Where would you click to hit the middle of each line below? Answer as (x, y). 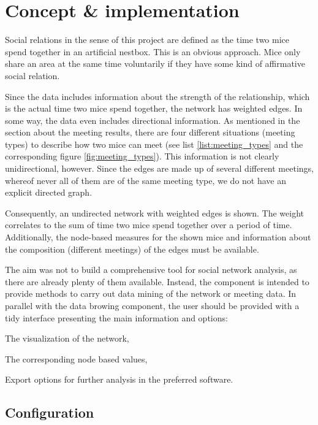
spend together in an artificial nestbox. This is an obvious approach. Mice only (153, 51)
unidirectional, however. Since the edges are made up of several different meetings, (159, 168)
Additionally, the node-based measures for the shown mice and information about (158, 237)
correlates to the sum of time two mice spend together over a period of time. (149, 225)
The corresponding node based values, (76, 358)
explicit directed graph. (49, 192)
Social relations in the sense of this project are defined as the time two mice (147, 40)
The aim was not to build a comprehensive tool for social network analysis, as (151, 270)
